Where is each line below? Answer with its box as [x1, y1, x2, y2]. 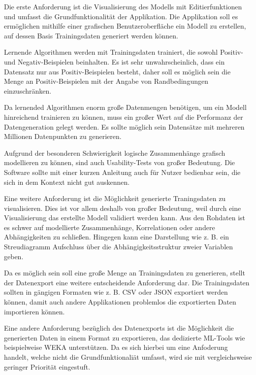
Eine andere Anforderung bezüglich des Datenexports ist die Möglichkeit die [4, 323, 234, 333]
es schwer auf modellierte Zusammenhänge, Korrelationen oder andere [4, 222, 215, 232]
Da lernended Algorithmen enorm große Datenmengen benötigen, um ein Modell [4, 102, 247, 112]
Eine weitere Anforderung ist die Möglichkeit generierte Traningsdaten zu [4, 193, 226, 204]
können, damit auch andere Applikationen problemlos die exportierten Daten [4, 297, 236, 307]
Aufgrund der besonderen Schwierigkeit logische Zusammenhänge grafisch [4, 147, 225, 158]
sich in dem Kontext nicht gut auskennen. [4, 176, 130, 187]
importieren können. [4, 306, 65, 316]
